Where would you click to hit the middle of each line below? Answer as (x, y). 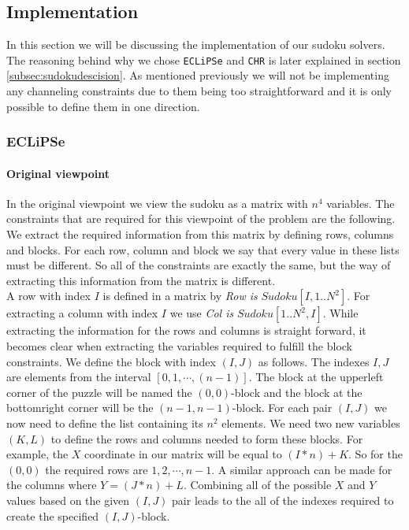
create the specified (53, 515)
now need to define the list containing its (105, 423)
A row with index (48, 296)
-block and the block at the (297, 392)
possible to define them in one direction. (103, 106)
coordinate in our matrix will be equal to (183, 454)
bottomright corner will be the (80, 408)
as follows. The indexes (314, 361)
